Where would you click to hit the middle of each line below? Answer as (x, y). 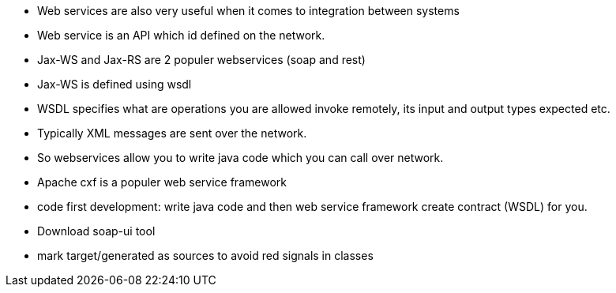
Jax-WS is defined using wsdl (115, 84)
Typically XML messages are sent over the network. (172, 133)
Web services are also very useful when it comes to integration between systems (248, 11)
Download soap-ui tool (96, 231)
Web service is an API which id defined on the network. (181, 35)
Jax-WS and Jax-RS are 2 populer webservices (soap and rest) (201, 60)
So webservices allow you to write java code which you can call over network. (240, 158)
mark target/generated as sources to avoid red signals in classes (205, 255)
